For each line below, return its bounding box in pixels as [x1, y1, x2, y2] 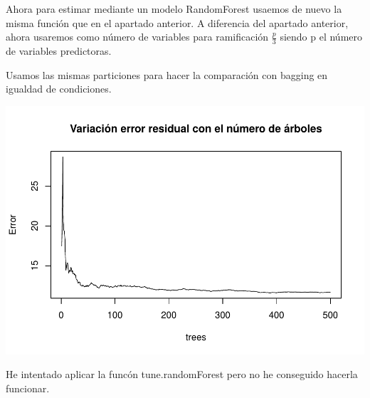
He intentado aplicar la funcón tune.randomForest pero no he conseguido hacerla [6, 367, 358, 382]
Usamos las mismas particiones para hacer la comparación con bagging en [6, 67, 328, 82]
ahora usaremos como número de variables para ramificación [6, 29, 269, 44]
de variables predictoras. [6, 43, 112, 58]
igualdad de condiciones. [6, 81, 112, 96]
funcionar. [6, 380, 50, 395]
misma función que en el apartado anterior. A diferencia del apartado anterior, [6, 15, 349, 30]
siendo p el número [280, 29, 362, 44]
